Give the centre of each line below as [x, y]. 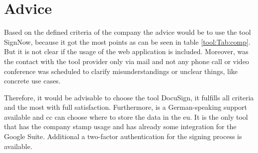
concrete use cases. [32, 81]
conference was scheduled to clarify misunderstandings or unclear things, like [121, 71]
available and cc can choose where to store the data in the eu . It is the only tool [126, 116]
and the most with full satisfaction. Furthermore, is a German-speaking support [126, 107]
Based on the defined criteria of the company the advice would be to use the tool [128, 32]
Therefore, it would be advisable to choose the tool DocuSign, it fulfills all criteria [129, 97]
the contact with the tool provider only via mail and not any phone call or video [127, 61]
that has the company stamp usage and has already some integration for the [120, 126]
